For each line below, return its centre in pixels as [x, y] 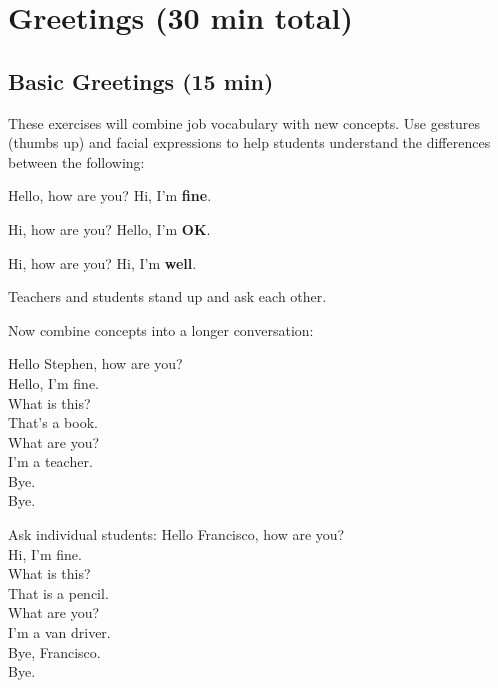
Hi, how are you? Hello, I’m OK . [109, 228]
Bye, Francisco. [54, 651]
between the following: [76, 161]
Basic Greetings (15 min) [141, 80]
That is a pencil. [58, 592]
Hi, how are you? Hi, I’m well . [102, 262]
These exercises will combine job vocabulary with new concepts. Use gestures [244, 122]
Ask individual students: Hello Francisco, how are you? [176, 534]
